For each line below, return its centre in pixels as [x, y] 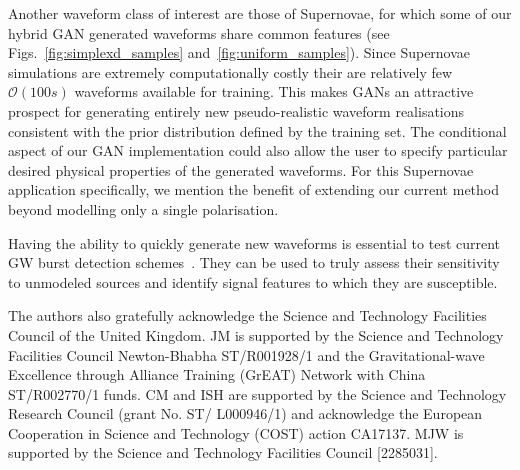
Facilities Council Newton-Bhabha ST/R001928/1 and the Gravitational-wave [246, 354]
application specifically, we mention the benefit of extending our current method [254, 189]
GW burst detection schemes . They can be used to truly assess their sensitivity [254, 262]
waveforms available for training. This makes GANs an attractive [274, 91]
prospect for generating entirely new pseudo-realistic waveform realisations [236, 110]
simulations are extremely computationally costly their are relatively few [230, 71]
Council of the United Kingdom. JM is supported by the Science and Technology [256, 334]
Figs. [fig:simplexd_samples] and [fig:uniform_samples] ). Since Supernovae [239, 52]
